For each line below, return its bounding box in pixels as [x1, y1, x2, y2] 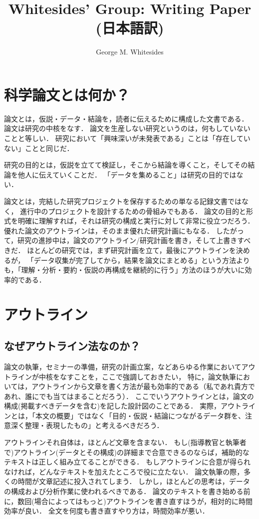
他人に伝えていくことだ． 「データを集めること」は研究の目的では [17, 169, 237, 179]
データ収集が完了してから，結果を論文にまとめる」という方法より [33, 254, 250, 265]
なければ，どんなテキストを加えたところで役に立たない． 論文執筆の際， [4, 466, 244, 476]
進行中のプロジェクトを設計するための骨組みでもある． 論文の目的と [20, 205, 246, 216]
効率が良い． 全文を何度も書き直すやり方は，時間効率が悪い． [4, 505, 209, 516]
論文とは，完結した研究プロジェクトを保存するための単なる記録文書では [4, 196, 242, 206]
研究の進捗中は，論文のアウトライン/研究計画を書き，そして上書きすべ [17, 235, 251, 245]
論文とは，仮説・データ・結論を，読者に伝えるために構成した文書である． [4, 113, 249, 123]
